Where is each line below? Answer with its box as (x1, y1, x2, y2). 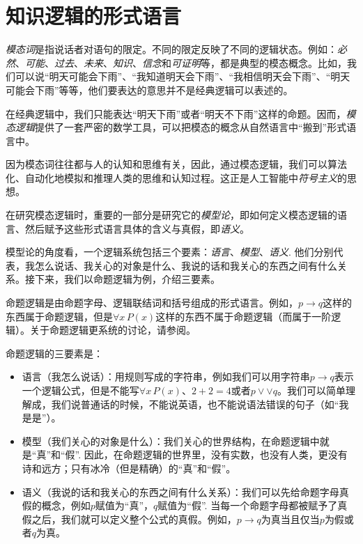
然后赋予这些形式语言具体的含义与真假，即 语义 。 (24, 221, 249, 235)
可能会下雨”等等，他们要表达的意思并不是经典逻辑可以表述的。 (6, 82, 293, 97)
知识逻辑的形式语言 (6, 1, 182, 30)
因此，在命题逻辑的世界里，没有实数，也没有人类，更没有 (84, 447, 348, 462)
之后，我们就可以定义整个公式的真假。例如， (31, 511, 237, 526)
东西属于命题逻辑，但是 (6, 309, 113, 323)
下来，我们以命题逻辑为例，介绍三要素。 (34, 272, 220, 286)
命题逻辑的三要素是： (6, 345, 103, 360)
